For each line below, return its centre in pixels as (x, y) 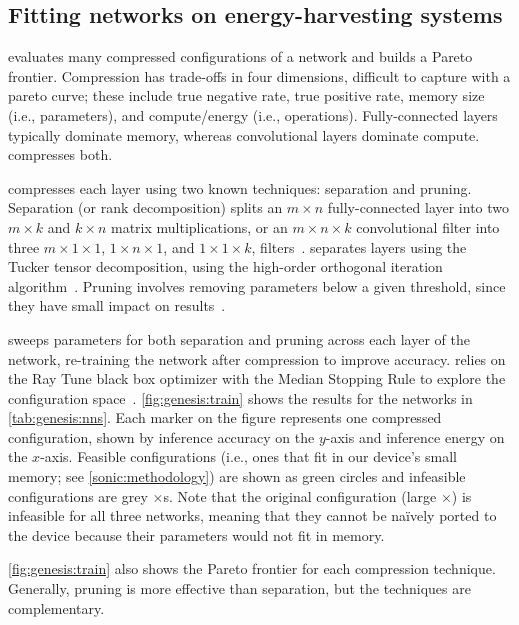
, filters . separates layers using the (359, 246)
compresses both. (60, 154)
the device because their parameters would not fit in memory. (196, 534)
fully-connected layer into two (418, 207)
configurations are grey (78, 495)
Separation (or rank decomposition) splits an (145, 207)
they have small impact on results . (117, 305)
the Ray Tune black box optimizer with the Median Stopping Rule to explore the (257, 378)
